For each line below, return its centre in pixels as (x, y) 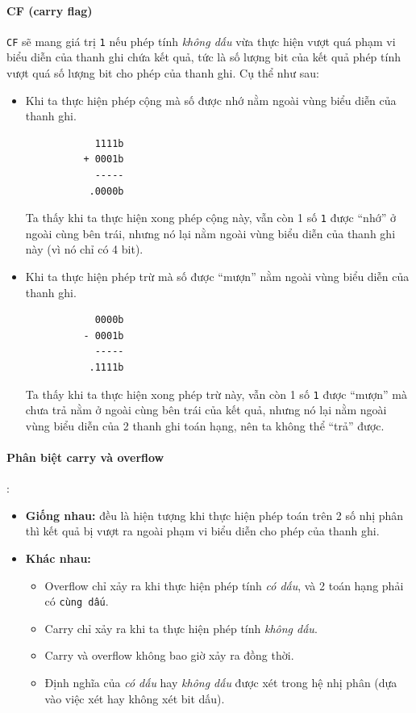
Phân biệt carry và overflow (85, 457)
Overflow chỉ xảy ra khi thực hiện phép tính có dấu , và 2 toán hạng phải (224, 585)
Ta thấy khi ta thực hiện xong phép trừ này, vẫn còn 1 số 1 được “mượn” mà (216, 394)
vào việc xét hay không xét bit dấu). (135, 698)
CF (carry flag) (50, 10)
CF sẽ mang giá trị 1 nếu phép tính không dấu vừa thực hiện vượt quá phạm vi (201, 41)
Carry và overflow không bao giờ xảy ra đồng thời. (169, 655)
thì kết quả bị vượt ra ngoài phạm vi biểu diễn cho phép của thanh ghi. (202, 531)
